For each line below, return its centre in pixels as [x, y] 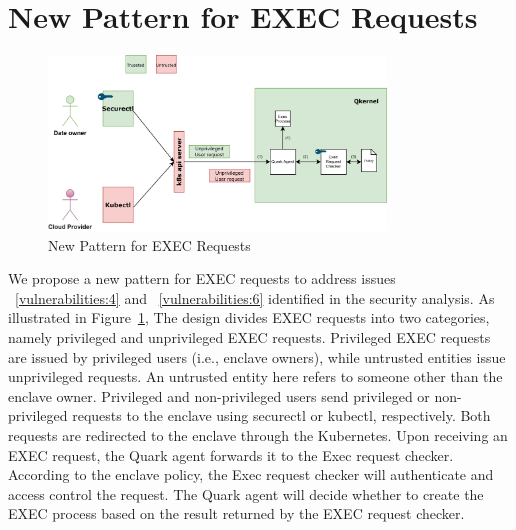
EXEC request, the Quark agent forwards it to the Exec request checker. [231, 454]
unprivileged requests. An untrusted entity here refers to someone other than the [255, 376]
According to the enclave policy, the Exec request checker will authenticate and [251, 474]
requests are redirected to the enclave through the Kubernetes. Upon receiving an [258, 434]
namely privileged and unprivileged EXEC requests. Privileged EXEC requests [249, 336]
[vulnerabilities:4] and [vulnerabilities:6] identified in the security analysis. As [255, 297]
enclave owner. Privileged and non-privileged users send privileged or [219, 395]
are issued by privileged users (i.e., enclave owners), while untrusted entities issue [257, 356]
